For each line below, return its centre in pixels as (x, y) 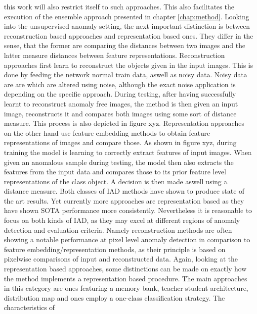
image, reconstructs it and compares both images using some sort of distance (120, 113)
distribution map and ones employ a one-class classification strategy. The (115, 297)
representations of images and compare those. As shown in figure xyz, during (120, 142)
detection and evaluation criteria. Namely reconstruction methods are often (118, 230)
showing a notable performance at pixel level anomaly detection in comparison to (127, 239)
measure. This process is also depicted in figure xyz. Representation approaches (124, 123)
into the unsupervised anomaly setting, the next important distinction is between (127, 26)
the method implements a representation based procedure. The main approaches (126, 278)
